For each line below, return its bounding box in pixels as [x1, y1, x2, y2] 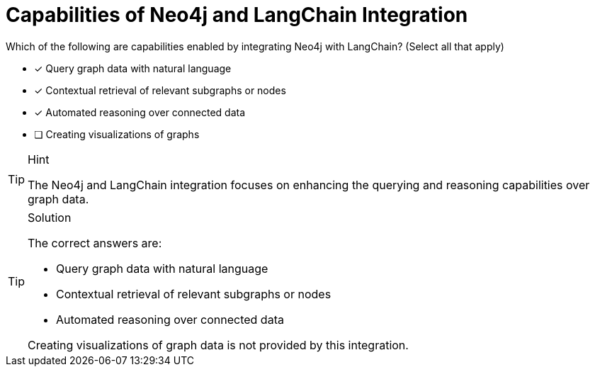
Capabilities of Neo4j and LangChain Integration [6, 3, 468, 27]
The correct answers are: [28, 235, 162, 250]
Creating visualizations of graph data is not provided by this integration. [28, 337, 409, 352]
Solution [28, 210, 72, 225]
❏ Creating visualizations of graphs [34, 128, 200, 140]
